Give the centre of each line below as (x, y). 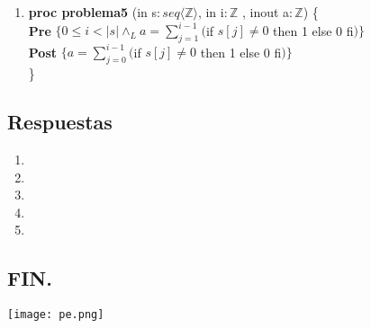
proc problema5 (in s (93, 12)
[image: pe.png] (56, 315)
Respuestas (60, 122)
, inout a (266, 12)
